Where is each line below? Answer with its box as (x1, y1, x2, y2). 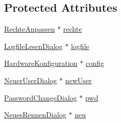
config (86, 58, 104, 68)
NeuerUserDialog (4, 75, 57, 85)
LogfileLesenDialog (4, 40, 63, 51)
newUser (65, 75, 92, 85)
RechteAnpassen (4, 23, 55, 34)
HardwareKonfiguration (4, 58, 78, 68)
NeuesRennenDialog (4, 109, 66, 120)
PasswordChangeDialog (4, 92, 77, 103)
